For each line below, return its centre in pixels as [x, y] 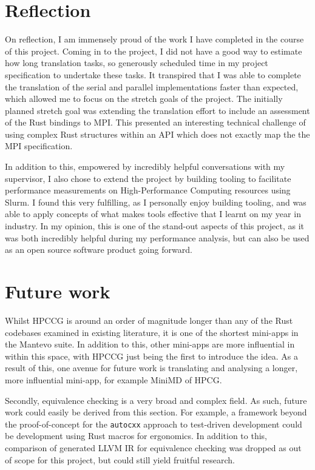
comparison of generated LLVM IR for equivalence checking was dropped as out [153, 447]
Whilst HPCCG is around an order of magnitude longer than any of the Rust [149, 320]
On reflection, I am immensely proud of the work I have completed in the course [154, 39]
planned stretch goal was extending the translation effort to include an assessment [157, 110]
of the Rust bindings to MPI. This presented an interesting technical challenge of [155, 122]
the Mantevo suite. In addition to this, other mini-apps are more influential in [150, 344]
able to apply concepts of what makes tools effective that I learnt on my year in [153, 214]
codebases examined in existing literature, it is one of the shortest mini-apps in [152, 332]
